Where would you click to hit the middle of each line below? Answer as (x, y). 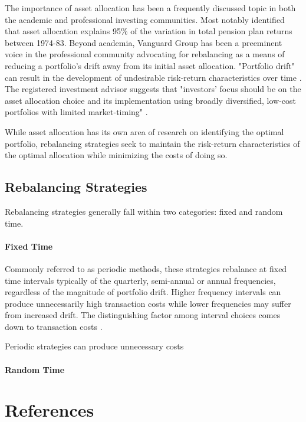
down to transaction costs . (54, 326)
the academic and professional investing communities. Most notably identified (145, 19)
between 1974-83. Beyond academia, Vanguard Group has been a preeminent (144, 42)
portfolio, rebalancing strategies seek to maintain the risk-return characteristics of (152, 143)
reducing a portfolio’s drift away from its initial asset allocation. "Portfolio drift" (150, 65)
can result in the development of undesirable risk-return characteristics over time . (153, 77)
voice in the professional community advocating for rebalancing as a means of (145, 54)
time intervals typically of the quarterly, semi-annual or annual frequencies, (140, 280)
